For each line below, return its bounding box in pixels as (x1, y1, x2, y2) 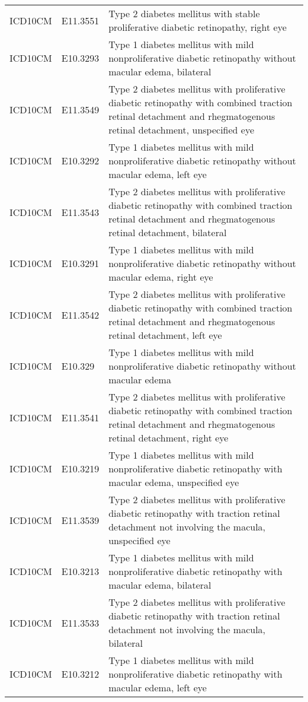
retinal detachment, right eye (108, 431, 229, 444)
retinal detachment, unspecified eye (108, 123, 255, 136)
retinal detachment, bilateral (108, 225, 227, 239)
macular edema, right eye (108, 270, 213, 284)
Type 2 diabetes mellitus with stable (108, 7, 260, 20)
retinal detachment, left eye (108, 328, 222, 342)
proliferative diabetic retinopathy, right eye (108, 20, 287, 34)
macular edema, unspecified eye (108, 475, 239, 489)
